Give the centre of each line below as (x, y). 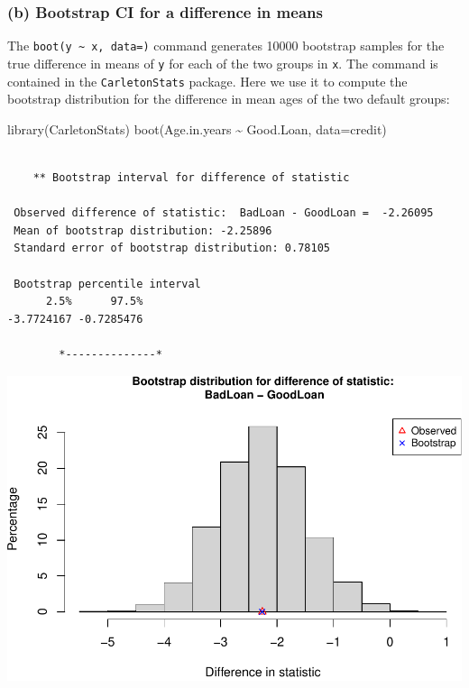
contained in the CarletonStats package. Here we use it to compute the (207, 81)
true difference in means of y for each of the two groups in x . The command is (223, 63)
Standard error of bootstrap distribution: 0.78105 (172, 248)
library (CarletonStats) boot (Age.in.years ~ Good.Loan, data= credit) (197, 128)
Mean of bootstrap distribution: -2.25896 (143, 230)
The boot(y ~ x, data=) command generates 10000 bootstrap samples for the (226, 46)
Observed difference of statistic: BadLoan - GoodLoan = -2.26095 (224, 213)
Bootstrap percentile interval (107, 284)
